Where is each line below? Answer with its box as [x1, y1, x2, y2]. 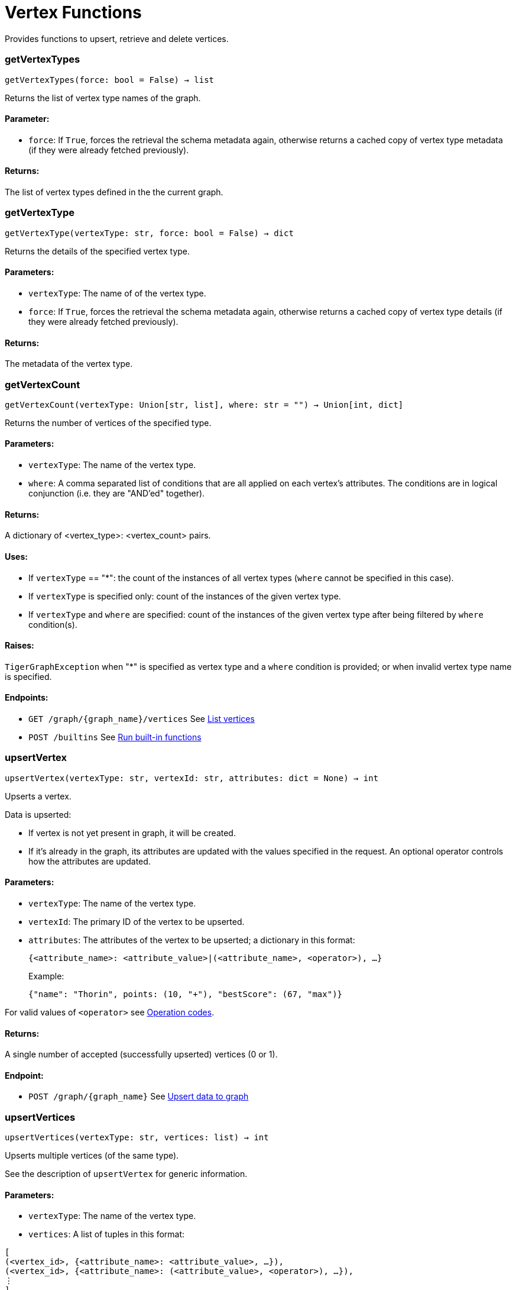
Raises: [5, 640, 34, 651]
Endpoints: [5, 692, 48, 703]
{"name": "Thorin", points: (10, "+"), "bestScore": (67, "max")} [28, 989, 343, 999]
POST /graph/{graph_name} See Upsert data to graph [28, 1091, 249, 1102]
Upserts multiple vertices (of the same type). [5, 1150, 179, 1161]
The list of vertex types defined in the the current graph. [5, 186, 223, 197]
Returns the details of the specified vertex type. [5, 246, 190, 256]
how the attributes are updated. [28, 856, 151, 866]
